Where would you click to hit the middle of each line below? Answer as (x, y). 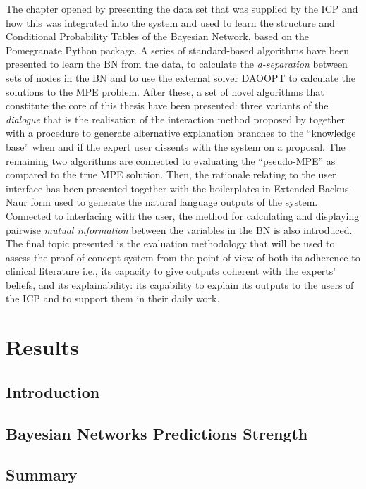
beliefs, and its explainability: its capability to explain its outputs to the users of (180, 284)
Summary (42, 475)
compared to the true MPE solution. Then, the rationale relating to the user (171, 174)
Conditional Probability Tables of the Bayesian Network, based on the (158, 36)
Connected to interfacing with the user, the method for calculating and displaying (183, 215)
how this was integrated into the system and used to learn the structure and (170, 22)
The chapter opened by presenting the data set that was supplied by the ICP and (182, 8)
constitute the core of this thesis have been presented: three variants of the (167, 105)
